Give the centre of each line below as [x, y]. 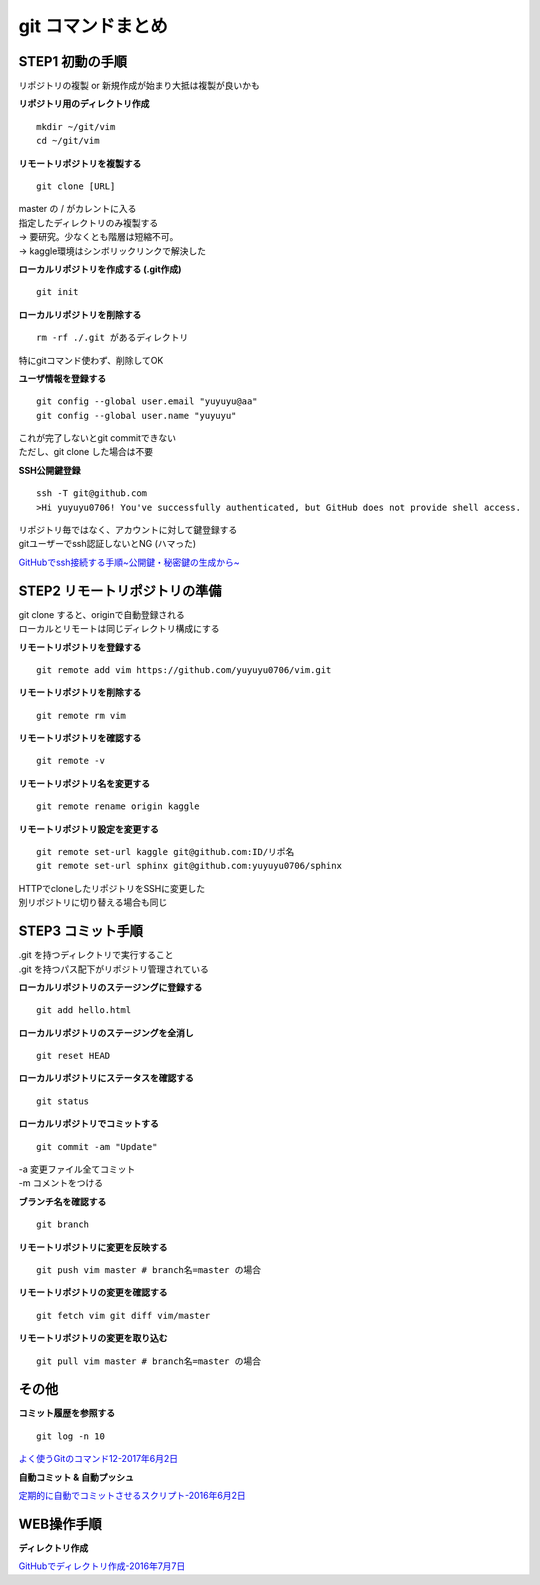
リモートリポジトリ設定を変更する [88, 829]
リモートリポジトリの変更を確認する [93, 1292]
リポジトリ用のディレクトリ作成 [84, 104]
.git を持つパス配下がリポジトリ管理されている [114, 969]
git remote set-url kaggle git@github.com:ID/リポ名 [165, 852]
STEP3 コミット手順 [81, 931]
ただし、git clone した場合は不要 [86, 452]
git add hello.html [84, 1010]
